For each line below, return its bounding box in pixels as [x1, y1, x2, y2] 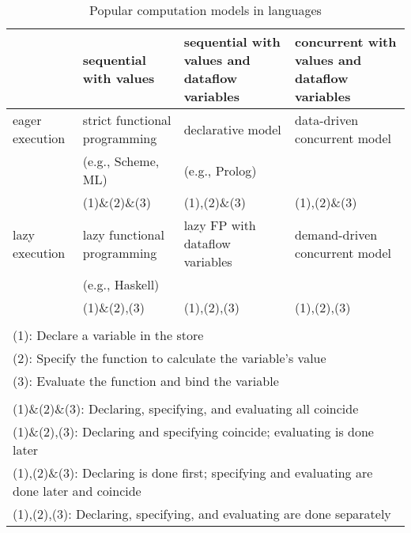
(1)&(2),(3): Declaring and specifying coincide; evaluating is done [13, 422, 374, 440]
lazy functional [82, 225, 164, 244]
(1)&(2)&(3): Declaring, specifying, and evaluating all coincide [13, 399, 359, 418]
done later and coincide [13, 482, 141, 500]
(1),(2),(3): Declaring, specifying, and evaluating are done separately [13, 505, 391, 523]
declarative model [183, 119, 281, 138]
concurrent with [295, 32, 397, 51]
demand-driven [295, 225, 378, 244]
